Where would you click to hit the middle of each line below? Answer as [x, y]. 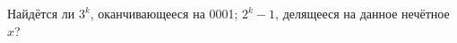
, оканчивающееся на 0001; [164, 13]
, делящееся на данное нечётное [362, 13]
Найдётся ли [41, 13]
